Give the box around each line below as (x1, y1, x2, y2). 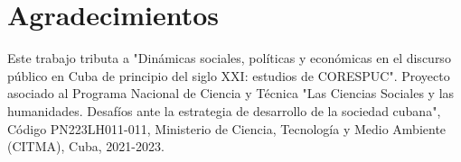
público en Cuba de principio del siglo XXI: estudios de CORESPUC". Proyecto (7, 66, 450, 85)
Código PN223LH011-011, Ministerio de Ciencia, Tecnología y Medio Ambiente (7, 119, 447, 138)
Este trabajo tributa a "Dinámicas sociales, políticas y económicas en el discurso (7, 49, 451, 67)
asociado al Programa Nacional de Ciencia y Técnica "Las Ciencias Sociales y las (7, 84, 455, 103)
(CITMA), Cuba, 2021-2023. (7, 137, 165, 156)
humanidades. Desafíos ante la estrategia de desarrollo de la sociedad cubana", (7, 101, 441, 120)
